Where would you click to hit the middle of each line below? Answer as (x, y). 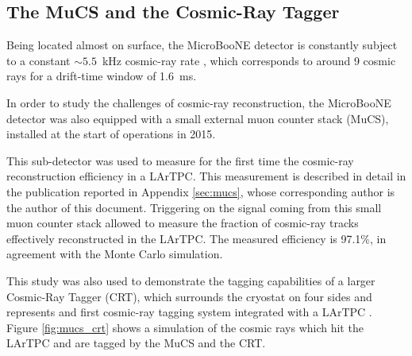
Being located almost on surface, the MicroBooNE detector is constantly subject (202, 45)
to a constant (39, 60)
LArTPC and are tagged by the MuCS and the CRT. (136, 343)
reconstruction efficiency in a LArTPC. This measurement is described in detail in (206, 176)
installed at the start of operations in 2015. (111, 134)
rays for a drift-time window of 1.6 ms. (102, 76)
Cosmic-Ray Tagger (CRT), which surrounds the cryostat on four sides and (189, 296)
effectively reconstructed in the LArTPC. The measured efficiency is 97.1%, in (196, 238)
